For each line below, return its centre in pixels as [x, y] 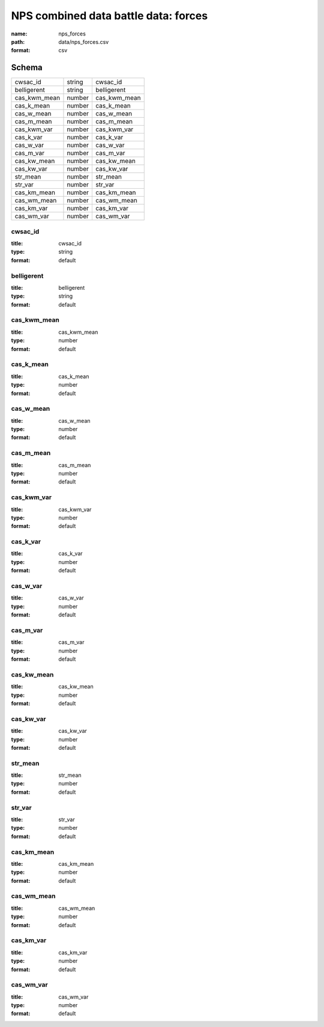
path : [18, 41]
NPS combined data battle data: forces [109, 16]
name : [19, 34]
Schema [27, 68]
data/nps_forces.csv [84, 41]
